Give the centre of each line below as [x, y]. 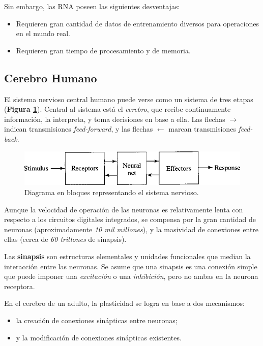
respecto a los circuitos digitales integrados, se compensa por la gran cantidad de [130, 219]
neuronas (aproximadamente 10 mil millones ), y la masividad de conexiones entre [131, 229]
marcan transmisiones [202, 129]
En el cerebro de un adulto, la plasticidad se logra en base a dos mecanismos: [124, 303]
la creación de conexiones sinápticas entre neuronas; [97, 320]
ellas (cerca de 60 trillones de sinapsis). [65, 239]
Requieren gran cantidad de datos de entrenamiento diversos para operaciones [137, 23]
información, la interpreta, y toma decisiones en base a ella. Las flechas [115, 119]
